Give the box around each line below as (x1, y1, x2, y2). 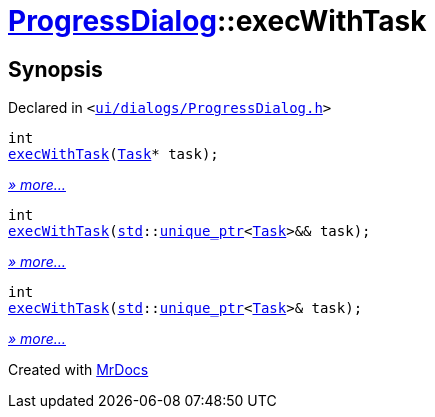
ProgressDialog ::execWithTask (8, 4, 427, 38)
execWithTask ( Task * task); (8, 146, 219, 163)
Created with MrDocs (8, 361, 149, 379)
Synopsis (8, 56, 103, 82)
